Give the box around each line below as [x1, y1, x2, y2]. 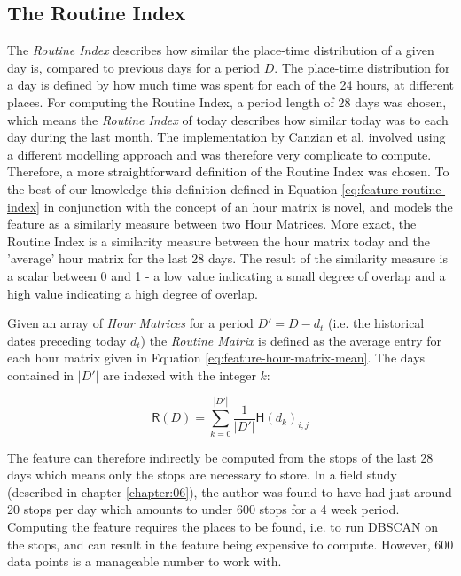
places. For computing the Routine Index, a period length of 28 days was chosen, [7, 92, 447, 111]
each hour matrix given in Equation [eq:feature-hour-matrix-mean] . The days [7, 348, 426, 367]
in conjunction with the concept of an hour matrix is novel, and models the [43, 197, 453, 215]
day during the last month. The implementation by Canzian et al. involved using [7, 128, 446, 146]
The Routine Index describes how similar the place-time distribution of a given [7, 41, 434, 59]
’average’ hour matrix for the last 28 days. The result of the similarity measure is [7, 249, 448, 268]
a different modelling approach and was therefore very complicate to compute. [7, 144, 432, 163]
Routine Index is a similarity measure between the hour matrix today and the [7, 231, 430, 250]
